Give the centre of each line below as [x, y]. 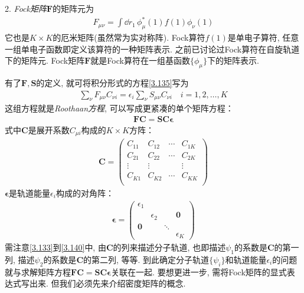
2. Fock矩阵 [26, 8]
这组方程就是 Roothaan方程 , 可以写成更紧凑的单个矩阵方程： [119, 108]
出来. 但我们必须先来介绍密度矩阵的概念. [107, 283]
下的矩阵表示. [233, 60]
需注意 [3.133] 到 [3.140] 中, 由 [55, 247]
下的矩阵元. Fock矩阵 [45, 60]
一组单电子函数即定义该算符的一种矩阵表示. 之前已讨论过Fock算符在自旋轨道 [152, 49]
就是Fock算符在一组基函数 [140, 60]
